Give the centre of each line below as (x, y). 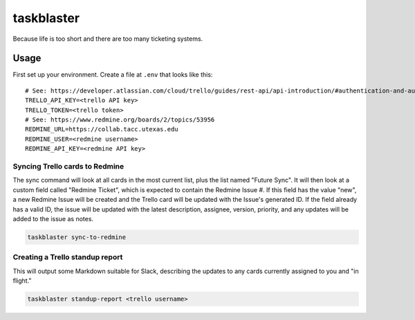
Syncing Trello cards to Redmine (68, 166)
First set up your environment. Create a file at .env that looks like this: (113, 75)
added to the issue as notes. (53, 218)
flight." (22, 281)
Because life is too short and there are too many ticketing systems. (108, 39)
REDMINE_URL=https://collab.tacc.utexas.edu (102, 129)
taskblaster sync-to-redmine (77, 237)
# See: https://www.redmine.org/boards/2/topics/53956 (120, 120)
